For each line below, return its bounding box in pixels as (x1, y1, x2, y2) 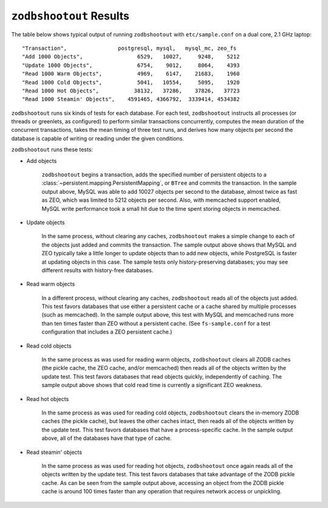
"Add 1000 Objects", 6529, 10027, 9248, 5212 (22, 53, 240, 60)
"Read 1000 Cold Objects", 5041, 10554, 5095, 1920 (22, 79, 240, 86)
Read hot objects (26, 395, 69, 402)
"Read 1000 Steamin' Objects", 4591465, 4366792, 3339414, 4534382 (22, 96, 240, 103)
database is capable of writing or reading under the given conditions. (11, 134, 185, 142)
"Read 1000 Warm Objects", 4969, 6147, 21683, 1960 (22, 70, 240, 77)
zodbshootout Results (11, 9, 130, 22)
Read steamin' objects (26, 448, 82, 456)
